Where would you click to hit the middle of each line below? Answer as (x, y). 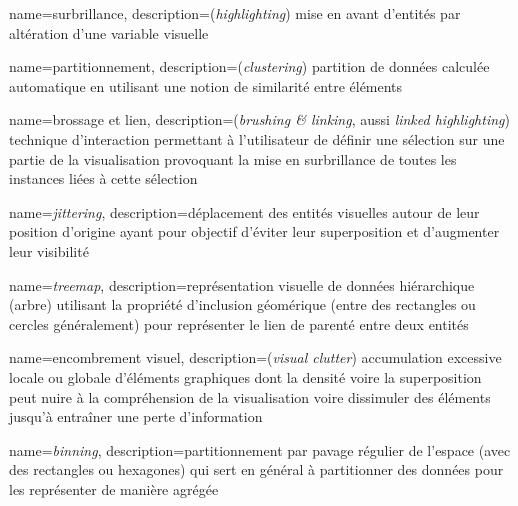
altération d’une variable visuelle (109, 32)
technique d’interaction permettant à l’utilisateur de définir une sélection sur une (257, 138)
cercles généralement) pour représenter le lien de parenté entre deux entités (239, 323)
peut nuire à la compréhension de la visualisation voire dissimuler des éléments (250, 396)
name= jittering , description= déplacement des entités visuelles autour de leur (244, 211)
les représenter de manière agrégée (114, 488)
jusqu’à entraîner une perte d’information (136, 416)
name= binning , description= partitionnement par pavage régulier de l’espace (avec (260, 449)
